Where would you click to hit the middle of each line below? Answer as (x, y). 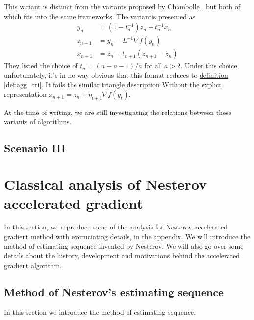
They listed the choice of (41, 65)
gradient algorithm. (33, 265)
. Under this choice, (210, 65)
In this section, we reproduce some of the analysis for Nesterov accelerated (116, 227)
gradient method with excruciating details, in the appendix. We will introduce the (127, 236)
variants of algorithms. (38, 122)
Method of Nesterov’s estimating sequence (114, 291)
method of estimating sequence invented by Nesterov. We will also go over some (124, 246)
